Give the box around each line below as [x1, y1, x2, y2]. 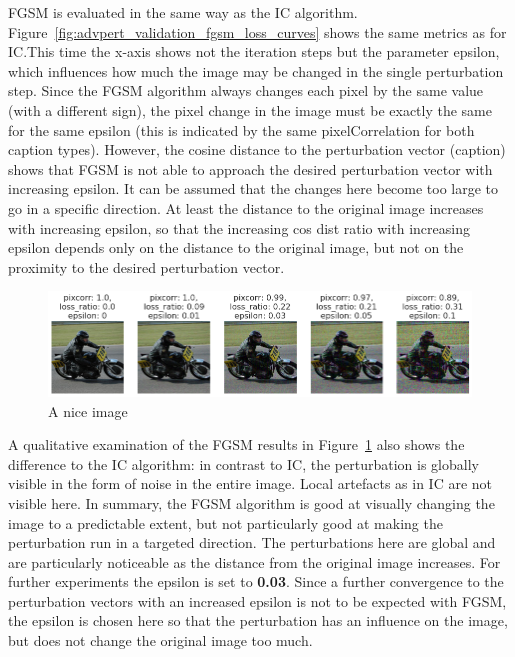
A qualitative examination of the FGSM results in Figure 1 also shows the [8, 434, 465, 455]
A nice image [48, 400, 128, 421]
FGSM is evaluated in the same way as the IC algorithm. [8, 2, 358, 22]
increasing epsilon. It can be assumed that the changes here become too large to [8, 178, 499, 199]
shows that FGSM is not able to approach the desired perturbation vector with [8, 158, 493, 179]
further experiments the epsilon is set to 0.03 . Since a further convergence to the [8, 571, 504, 592]
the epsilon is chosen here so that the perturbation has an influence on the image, [8, 610, 508, 631]
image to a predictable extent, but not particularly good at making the [8, 512, 443, 533]
